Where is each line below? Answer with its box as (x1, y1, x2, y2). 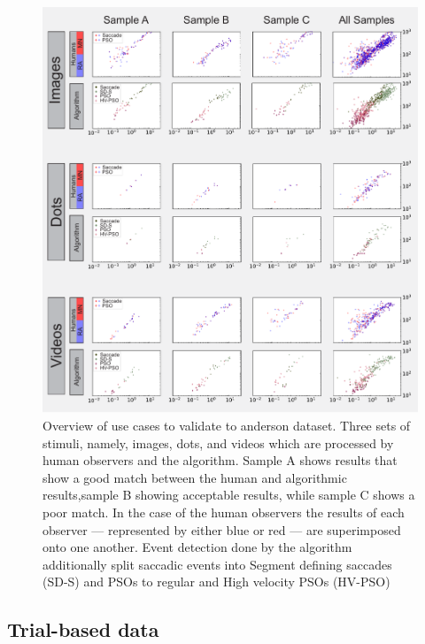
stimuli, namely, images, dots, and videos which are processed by (42, 433, 394, 452)
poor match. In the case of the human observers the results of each (42, 503, 405, 522)
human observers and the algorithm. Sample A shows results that (42, 451, 398, 469)
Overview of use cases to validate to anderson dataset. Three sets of (42, 416, 411, 435)
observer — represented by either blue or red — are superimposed (42, 520, 401, 539)
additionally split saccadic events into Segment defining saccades (42, 555, 392, 573)
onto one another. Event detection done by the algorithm (42, 538, 352, 556)
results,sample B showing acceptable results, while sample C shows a (42, 485, 415, 504)
